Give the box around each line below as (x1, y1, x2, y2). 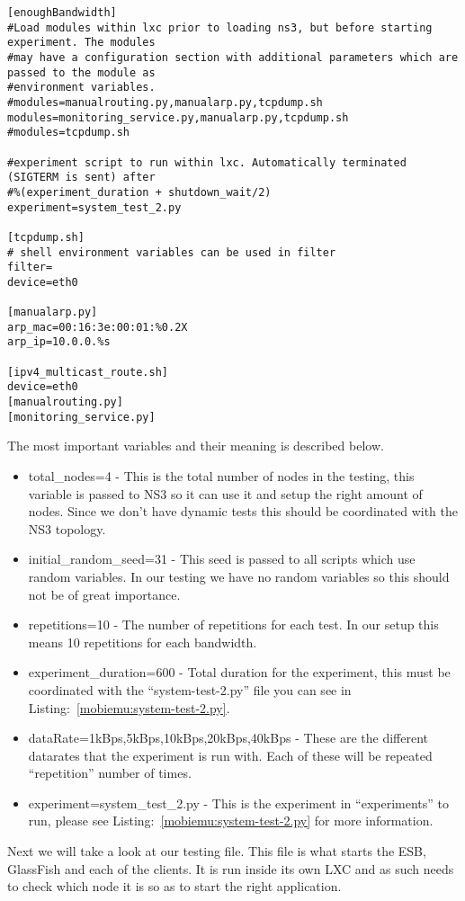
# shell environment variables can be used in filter (7, 245, 336, 259)
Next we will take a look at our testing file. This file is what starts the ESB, (7, 842, 426, 861)
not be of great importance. (28, 584, 181, 603)
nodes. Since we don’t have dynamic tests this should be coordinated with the (28, 502, 458, 521)
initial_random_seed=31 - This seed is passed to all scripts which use (28, 549, 416, 568)
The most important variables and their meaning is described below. (7, 436, 384, 455)
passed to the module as (7, 66, 156, 79)
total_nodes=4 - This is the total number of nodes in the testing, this (28, 466, 415, 485)
